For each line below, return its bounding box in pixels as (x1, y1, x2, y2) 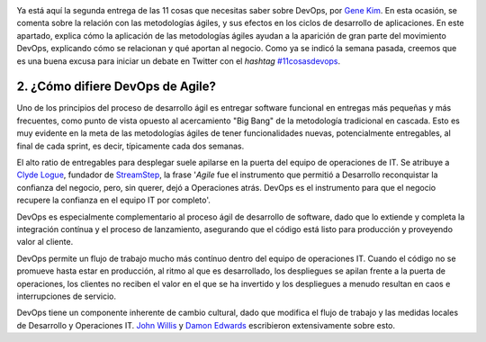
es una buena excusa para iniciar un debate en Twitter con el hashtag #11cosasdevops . (16, 55, 341, 67)
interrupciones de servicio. (16, 291, 117, 301)
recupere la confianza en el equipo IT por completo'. (16, 194, 211, 206)
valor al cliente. (16, 237, 74, 247)
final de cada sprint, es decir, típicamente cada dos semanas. (16, 140, 245, 151)
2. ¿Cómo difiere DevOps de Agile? (16, 79, 216, 94)
